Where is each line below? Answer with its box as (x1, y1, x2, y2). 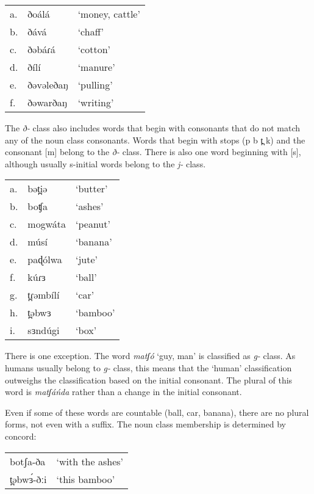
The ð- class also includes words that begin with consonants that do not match (5, 122, 301, 134)
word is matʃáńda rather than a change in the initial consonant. (5, 385, 242, 398)
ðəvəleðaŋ (27, 78, 68, 92)
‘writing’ (77, 95, 114, 109)
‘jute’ (76, 252, 98, 267)
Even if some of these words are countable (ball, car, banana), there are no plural (5, 405, 309, 418)
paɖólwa (27, 252, 62, 267)
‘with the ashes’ (56, 454, 124, 468)
